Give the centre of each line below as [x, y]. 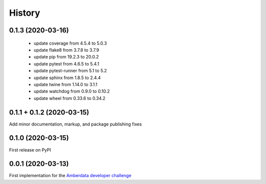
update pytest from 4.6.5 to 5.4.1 [66, 63]
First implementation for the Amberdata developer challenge [70, 176]
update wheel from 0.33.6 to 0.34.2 [70, 98]
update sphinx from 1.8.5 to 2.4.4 [67, 77]
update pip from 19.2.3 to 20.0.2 [66, 57]
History [25, 13]
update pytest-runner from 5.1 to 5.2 [70, 71]
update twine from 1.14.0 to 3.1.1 [66, 84]
